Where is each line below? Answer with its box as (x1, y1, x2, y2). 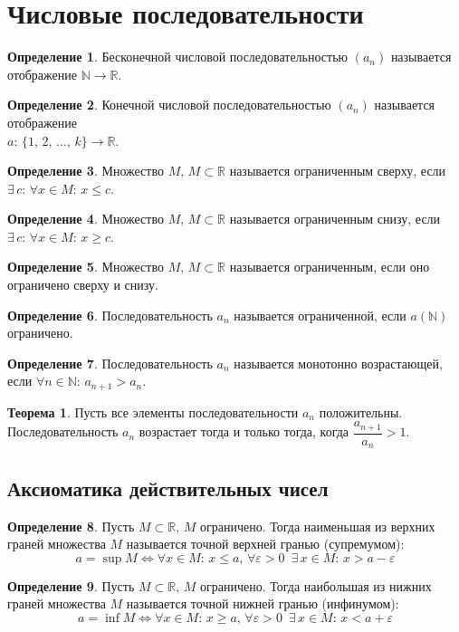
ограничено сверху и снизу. (7, 275, 158, 294)
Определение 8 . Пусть (7, 516, 135, 535)
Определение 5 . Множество (7, 257, 164, 276)
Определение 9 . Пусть (7, 576, 135, 595)
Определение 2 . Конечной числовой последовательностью (7, 95, 331, 114)
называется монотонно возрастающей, (234, 353, 443, 372)
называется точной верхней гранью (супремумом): (126, 534, 405, 553)
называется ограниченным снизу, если (229, 209, 441, 228)
